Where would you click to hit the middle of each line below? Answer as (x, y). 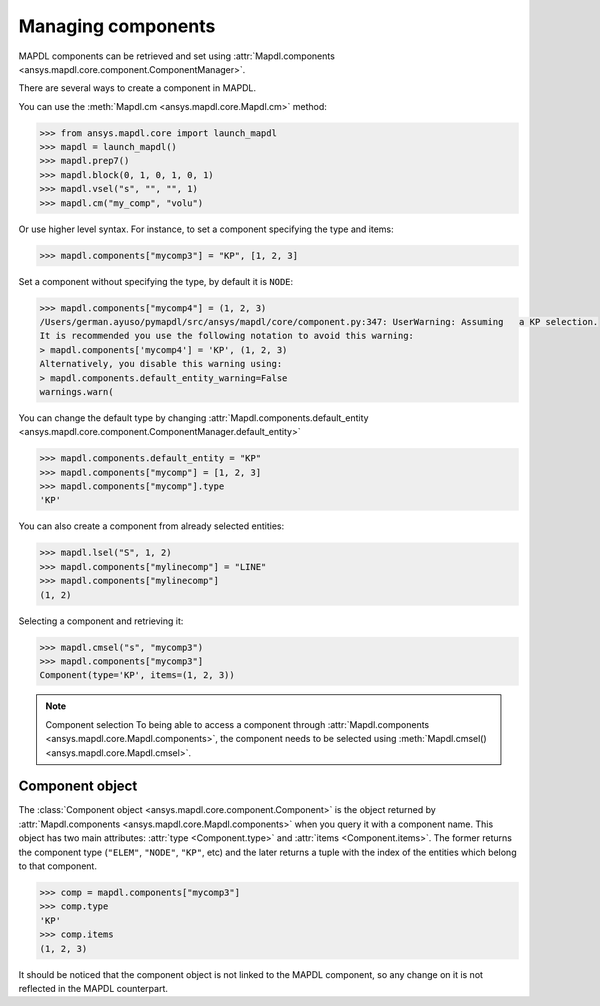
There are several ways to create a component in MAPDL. (137, 88)
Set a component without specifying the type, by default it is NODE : (156, 281)
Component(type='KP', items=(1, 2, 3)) (137, 675)
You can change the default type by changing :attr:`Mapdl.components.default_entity (193, 417)
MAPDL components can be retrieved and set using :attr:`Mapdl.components (176, 56)
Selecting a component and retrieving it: (101, 621)
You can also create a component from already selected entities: (151, 526)
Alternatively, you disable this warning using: (161, 364)
